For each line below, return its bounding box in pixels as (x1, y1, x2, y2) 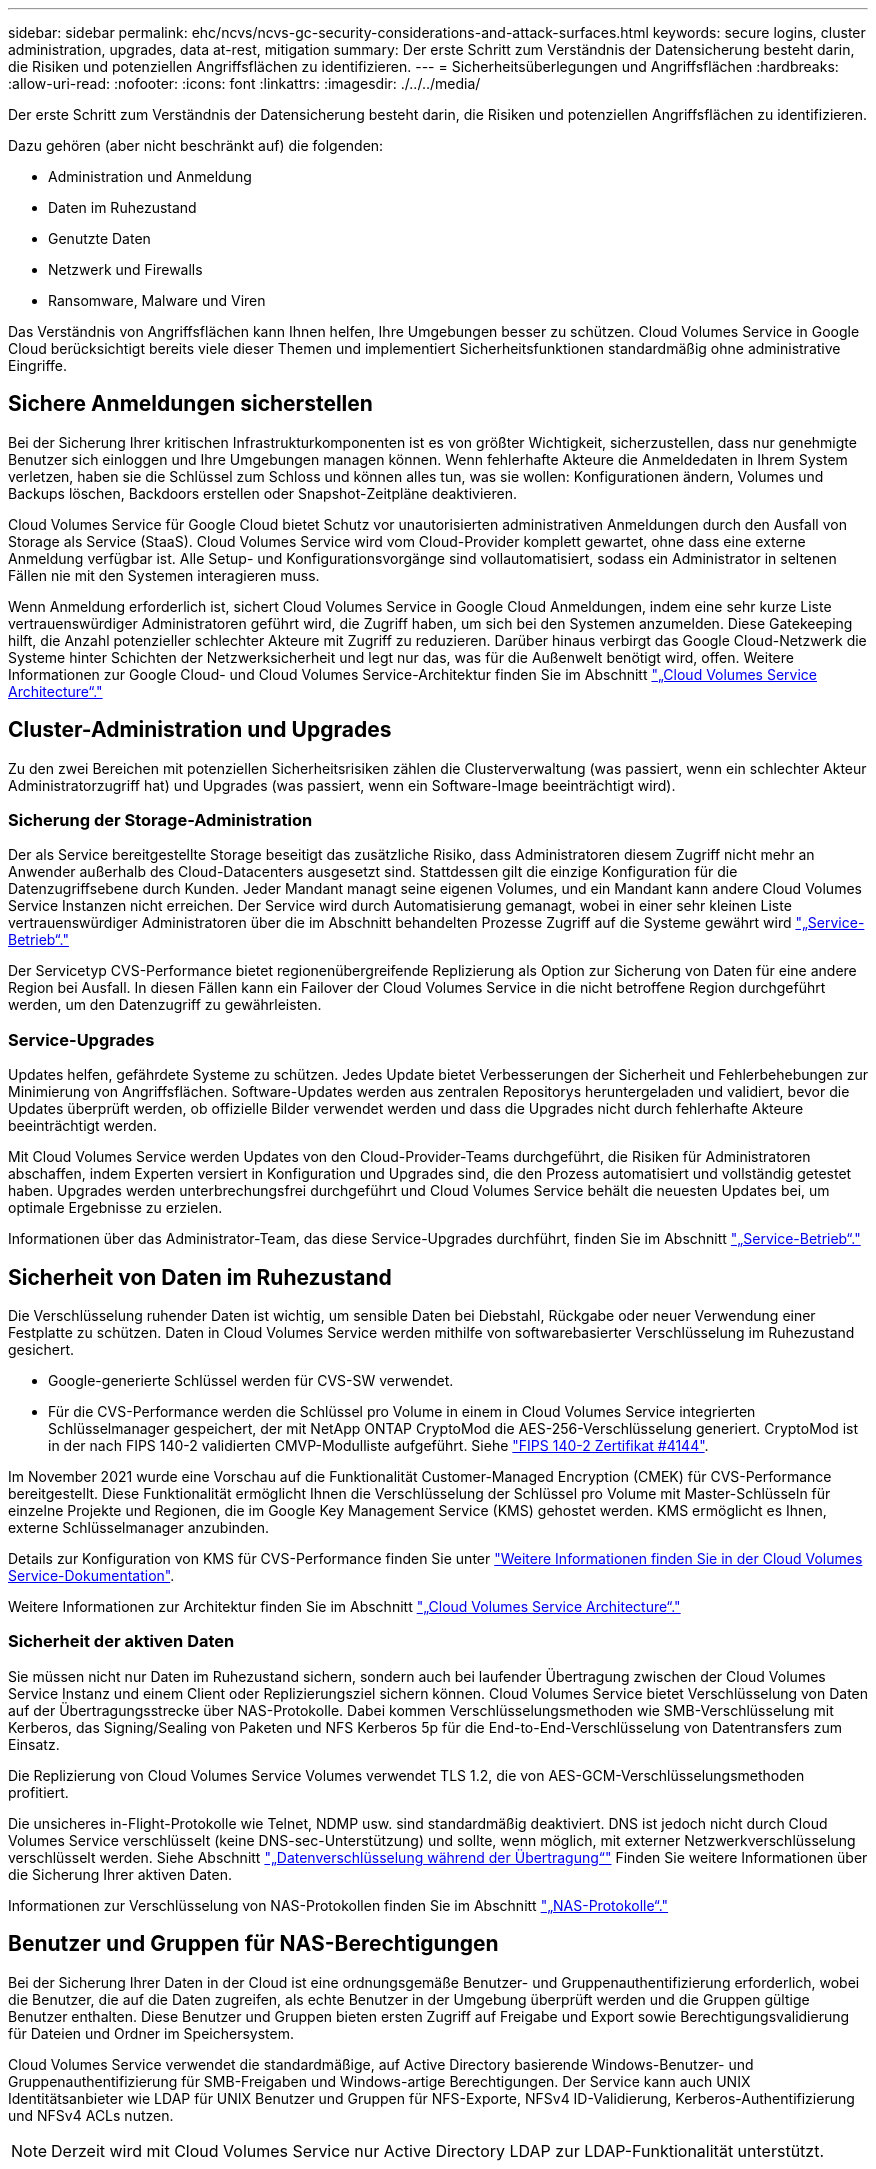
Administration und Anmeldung (48, 168, 252, 185)
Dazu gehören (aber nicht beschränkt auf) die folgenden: (8, 137, 384, 154)
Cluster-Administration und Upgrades (8, 717, 392, 743)
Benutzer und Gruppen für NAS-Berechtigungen (8, 1931, 499, 1957)
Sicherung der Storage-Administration (8, 810, 313, 831)
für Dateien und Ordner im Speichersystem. (8, 2024, 294, 2042)
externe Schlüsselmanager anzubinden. (8, 1519, 270, 1537)
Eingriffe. (8, 357, 68, 374)
